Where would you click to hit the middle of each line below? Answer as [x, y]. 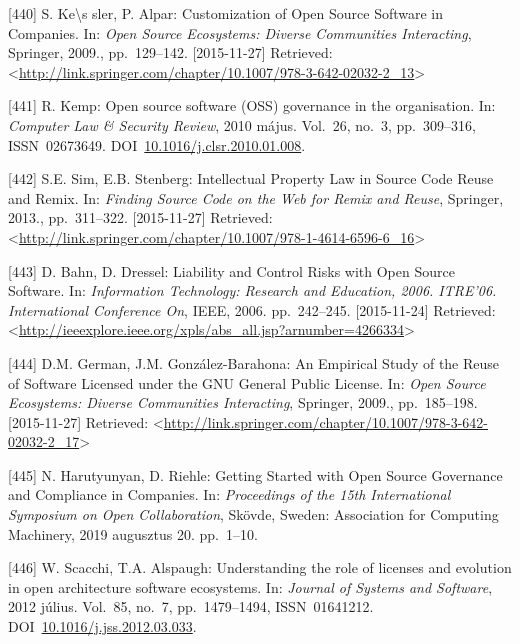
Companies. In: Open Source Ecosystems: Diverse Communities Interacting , [240, 32]
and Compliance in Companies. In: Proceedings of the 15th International [229, 494]
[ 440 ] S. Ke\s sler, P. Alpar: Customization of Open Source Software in [226, 13]
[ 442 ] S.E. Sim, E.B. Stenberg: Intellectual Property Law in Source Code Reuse [251, 178]
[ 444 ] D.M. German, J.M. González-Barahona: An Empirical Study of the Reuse [254, 362]
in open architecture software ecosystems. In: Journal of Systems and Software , [250, 586]
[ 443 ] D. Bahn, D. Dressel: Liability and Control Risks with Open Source [231, 270]
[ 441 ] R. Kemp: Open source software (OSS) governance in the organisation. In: [252, 105]
